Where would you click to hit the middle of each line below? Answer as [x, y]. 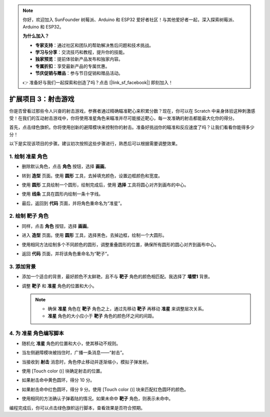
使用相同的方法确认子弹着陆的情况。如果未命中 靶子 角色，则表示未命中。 [97, 398]
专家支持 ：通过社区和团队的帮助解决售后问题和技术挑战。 [94, 45]
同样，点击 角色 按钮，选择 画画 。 [56, 226]
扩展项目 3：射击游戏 [42, 99]
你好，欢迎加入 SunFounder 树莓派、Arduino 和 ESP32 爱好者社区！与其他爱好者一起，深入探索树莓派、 [130, 20]
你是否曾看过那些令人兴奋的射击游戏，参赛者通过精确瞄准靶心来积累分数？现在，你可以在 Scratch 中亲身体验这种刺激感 [132, 111]
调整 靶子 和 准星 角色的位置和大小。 [59, 286]
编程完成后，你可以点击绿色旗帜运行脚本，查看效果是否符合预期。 [77, 407]
